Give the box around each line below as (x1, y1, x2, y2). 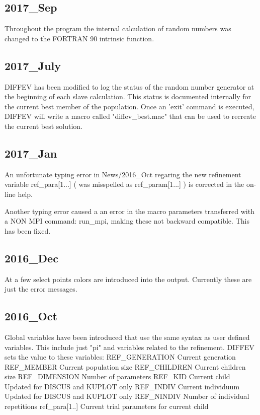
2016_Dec (5, 250, 58, 265)
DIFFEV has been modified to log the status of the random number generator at (5, 81, 254, 92)
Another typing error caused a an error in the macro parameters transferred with (5, 205, 254, 216)
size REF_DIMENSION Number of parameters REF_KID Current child (5, 371, 230, 382)
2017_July (5, 57, 61, 73)
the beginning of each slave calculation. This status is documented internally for (5, 91, 251, 102)
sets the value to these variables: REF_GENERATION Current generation (5, 352, 236, 362)
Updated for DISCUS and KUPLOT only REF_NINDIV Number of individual (5, 391, 249, 401)
